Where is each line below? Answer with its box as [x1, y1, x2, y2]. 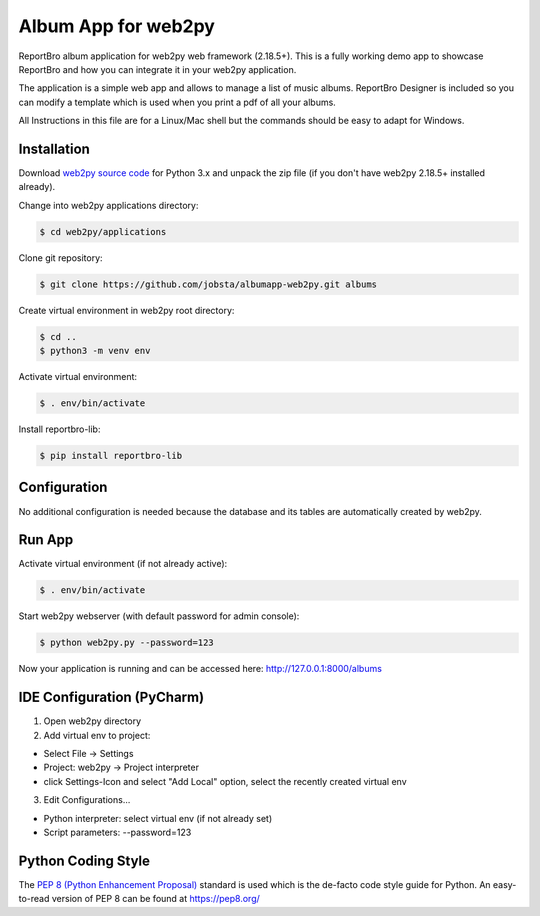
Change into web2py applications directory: [18, 199, 199, 211]
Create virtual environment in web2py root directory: [18, 304, 235, 316]
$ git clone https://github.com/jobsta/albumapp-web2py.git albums [39, 278, 378, 290]
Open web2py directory [43, 715, 142, 727]
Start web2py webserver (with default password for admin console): [18, 610, 300, 622]
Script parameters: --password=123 [43, 826, 192, 839]
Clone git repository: [18, 251, 104, 264]
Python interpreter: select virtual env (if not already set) [43, 812, 273, 824]
